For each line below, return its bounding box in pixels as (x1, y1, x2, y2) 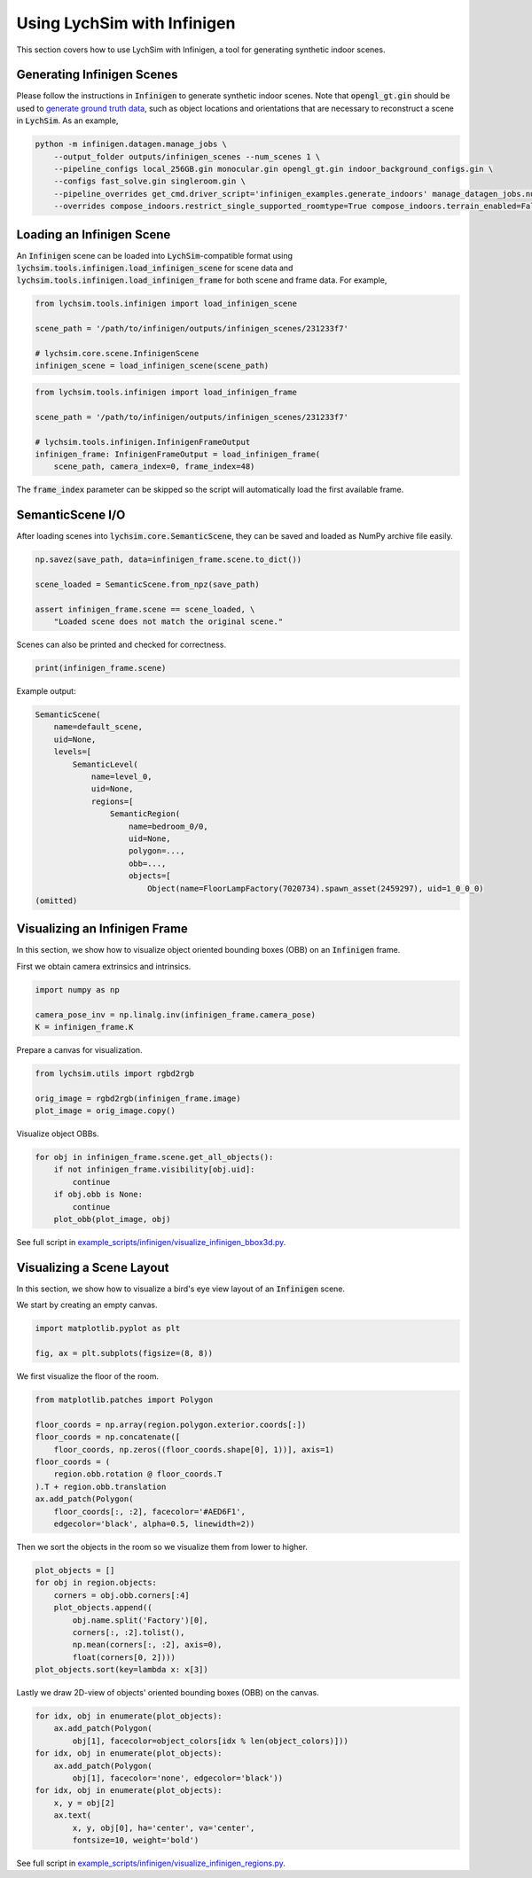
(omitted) (35, 895, 78, 906)
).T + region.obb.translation (35, 1481, 167, 1492)
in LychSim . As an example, (16, 115, 119, 126)
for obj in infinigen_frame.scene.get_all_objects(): (35, 1152, 274, 1163)
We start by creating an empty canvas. (16, 1299, 159, 1311)
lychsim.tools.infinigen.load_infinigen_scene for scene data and (16, 262, 293, 274)
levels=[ (53, 747, 92, 757)
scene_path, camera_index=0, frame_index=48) (53, 462, 255, 471)
